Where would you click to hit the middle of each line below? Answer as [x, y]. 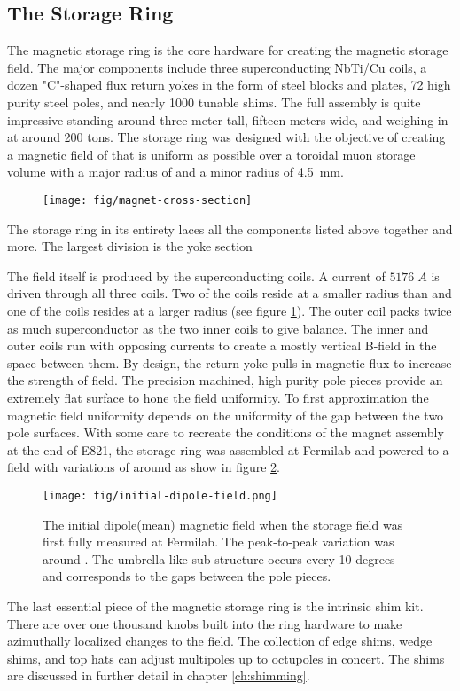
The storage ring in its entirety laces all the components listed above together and [230, 228]
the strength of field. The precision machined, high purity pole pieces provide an [225, 380]
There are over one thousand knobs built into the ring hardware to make [205, 623]
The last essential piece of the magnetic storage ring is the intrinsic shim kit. [215, 605]
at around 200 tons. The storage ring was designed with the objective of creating [226, 137]
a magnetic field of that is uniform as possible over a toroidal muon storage [211, 154]
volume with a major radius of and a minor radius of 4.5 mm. [175, 172]
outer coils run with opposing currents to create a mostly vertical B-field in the [222, 345]
